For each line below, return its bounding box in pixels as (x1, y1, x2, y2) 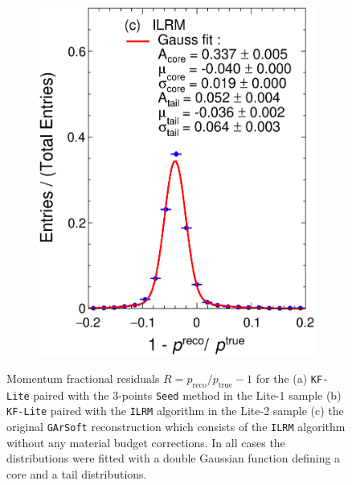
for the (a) (256, 369, 308, 386)
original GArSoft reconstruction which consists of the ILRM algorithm (6, 418, 346, 435)
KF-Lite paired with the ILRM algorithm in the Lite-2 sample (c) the (6, 402, 344, 419)
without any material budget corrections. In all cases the (6, 434, 285, 450)
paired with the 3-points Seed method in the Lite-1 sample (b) (33, 386, 342, 403)
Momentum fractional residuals (6, 369, 160, 386)
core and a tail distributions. (6, 465, 147, 482)
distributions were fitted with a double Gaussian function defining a (6, 450, 341, 467)
